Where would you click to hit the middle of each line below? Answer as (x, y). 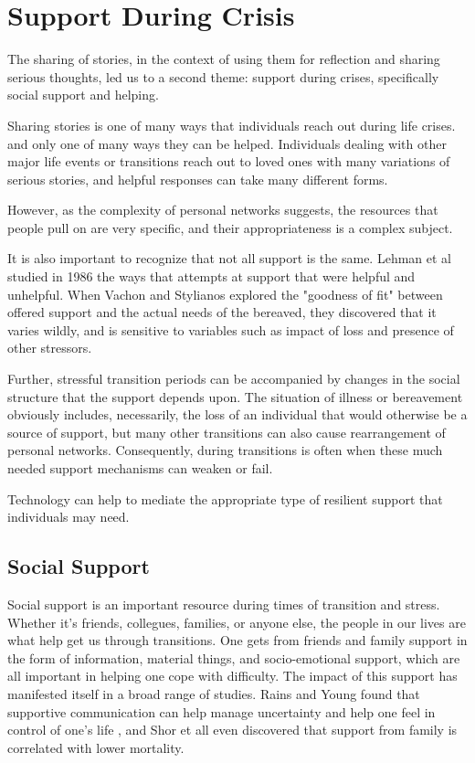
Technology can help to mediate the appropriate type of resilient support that (225, 498)
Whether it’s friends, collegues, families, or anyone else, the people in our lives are (237, 622)
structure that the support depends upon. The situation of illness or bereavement (235, 396)
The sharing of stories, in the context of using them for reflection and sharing (224, 59)
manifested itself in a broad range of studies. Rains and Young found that (214, 693)
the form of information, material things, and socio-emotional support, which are (234, 657)
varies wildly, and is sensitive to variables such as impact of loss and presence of (231, 329)
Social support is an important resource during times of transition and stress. (224, 604)
